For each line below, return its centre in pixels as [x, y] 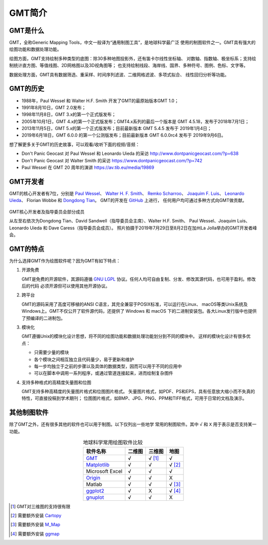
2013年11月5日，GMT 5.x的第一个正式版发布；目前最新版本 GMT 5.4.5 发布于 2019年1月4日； [117, 129]
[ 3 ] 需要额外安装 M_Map [35, 525]
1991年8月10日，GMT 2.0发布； [54, 107]
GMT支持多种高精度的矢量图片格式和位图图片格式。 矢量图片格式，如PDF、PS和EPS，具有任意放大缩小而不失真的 [138, 392]
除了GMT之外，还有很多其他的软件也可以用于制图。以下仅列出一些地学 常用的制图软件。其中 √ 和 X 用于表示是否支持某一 [133, 424]
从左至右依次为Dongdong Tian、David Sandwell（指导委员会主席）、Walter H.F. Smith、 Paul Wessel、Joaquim [123, 221]
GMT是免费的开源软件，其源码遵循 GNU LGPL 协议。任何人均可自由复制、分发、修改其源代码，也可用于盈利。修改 [139, 279]
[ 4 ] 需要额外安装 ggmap [35, 534]
